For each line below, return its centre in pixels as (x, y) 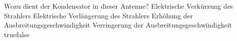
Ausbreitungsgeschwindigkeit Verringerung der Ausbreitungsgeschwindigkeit (118, 25)
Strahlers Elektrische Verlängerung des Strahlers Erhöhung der (99, 15)
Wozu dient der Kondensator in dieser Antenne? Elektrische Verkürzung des (118, 6)
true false (17, 34)
